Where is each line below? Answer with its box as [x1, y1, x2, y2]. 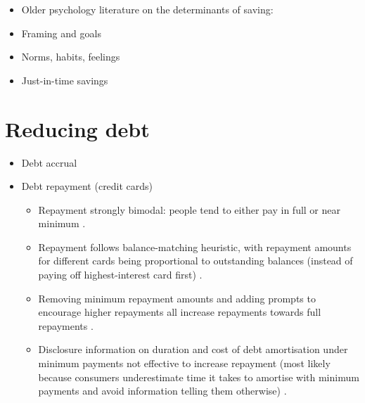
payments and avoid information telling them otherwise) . [38, 383, 287, 398]
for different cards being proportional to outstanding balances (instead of [38, 253, 353, 268]
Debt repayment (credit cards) [21, 179, 153, 193]
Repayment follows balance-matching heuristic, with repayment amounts [38, 239, 352, 254]
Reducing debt [5, 114, 150, 143]
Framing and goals [21, 25, 101, 40]
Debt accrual [21, 155, 77, 169]
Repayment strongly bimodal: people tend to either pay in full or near [38, 202, 340, 217]
